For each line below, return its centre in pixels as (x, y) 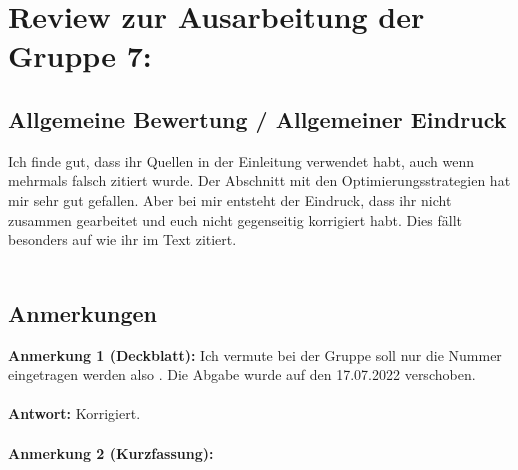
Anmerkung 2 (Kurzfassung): (111, 452)
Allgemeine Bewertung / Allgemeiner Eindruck (257, 118)
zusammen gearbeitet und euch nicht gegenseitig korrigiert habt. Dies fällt (235, 219)
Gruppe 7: (80, 55)
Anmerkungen (82, 312)
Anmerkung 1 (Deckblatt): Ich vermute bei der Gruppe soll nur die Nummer (255, 354)
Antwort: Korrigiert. (74, 413)
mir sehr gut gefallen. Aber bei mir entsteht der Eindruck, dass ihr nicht (230, 199)
